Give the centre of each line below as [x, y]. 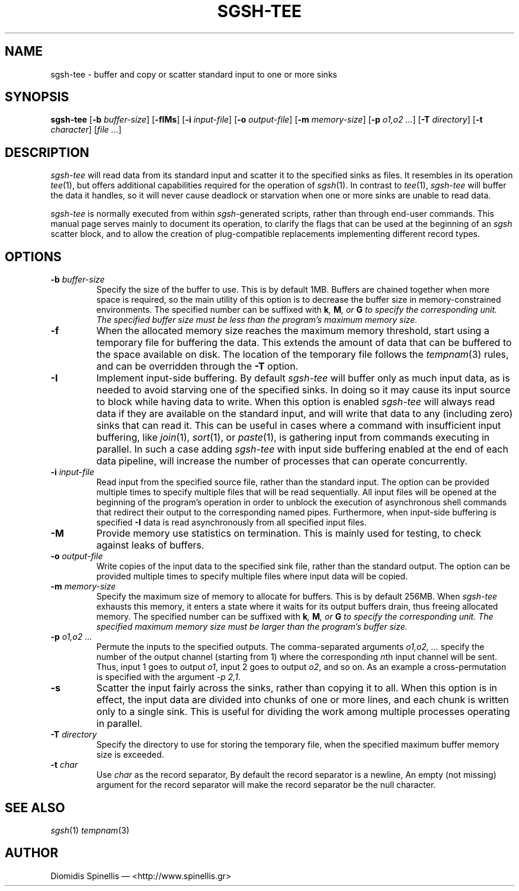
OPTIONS [33, 257]
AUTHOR [32, 853]
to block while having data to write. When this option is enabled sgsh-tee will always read [296, 402]
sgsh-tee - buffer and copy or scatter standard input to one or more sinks [194, 74]
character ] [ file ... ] [86, 130]
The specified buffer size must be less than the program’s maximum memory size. [257, 320]
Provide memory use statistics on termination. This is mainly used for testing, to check [289, 533]
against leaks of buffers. [150, 545]
